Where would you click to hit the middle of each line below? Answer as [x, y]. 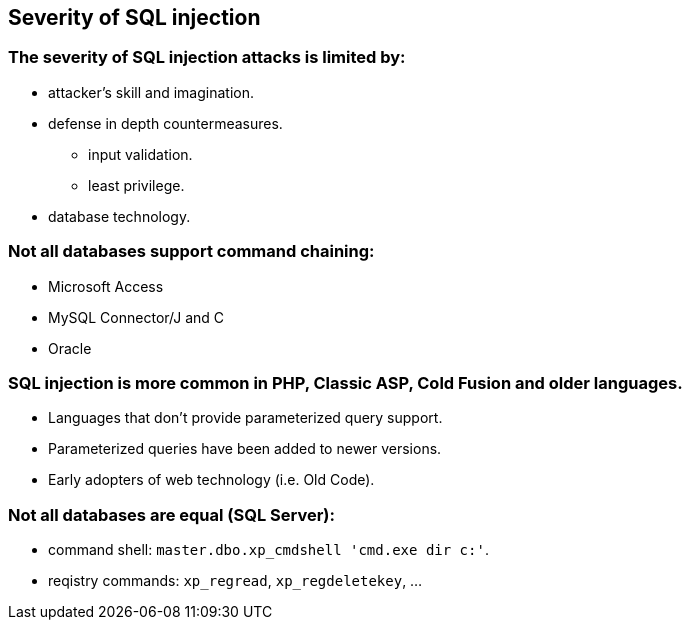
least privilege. [136, 185]
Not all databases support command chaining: [191, 251]
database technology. [119, 216]
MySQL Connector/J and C [136, 317]
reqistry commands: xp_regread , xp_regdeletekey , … [235, 581]
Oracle [70, 348]
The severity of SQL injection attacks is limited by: [207, 57]
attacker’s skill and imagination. [151, 92]
